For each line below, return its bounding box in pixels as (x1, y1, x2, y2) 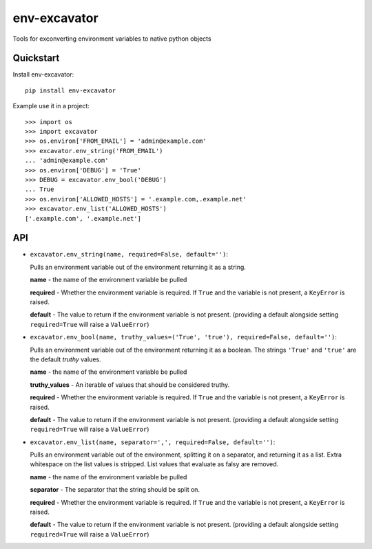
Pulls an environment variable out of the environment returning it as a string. (30, 263, 246, 271)
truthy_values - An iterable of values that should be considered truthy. (30, 380, 230, 389)
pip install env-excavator (25, 86, 116, 94)
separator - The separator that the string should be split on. (30, 486, 200, 494)
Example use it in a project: (12, 102, 90, 110)
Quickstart (12, 52, 60, 64)
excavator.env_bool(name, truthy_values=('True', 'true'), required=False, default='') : (30, 333, 338, 341)
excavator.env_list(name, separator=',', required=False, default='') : (30, 438, 276, 446)
